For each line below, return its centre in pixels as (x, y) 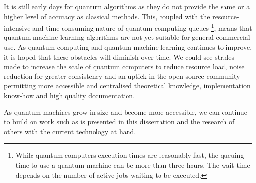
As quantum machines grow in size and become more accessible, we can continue (126, 112)
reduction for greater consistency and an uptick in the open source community (122, 76)
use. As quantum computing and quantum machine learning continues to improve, (128, 47)
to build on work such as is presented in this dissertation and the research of (119, 122)
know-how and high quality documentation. (70, 95)
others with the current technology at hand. (70, 131)
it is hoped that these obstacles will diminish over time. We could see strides (119, 56)
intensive (17, 27)
